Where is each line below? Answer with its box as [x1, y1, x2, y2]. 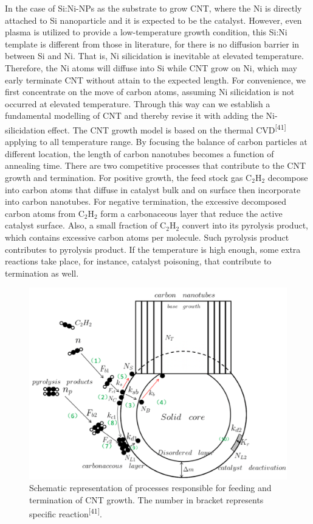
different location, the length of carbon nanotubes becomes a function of [5, 147, 274, 160]
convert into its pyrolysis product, [182, 219, 308, 232]
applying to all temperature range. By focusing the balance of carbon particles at [5, 135, 308, 148]
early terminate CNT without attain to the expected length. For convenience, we [5, 73, 306, 86]
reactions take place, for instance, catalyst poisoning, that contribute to [5, 255, 272, 267]
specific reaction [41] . [29, 506, 102, 520]
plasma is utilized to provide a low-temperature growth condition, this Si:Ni [5, 26, 287, 38]
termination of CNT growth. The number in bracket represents [29, 493, 264, 506]
